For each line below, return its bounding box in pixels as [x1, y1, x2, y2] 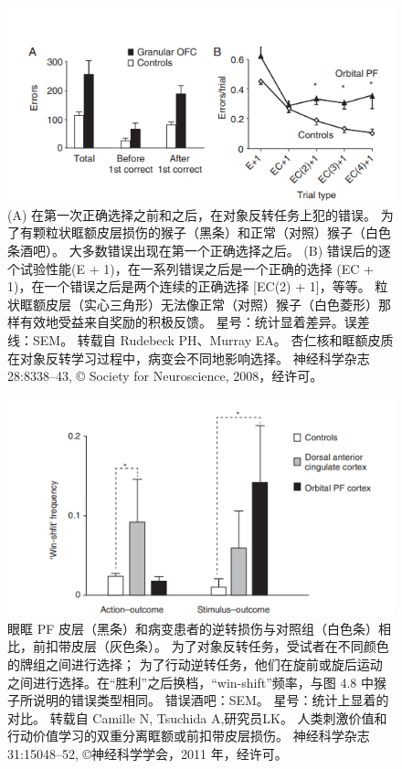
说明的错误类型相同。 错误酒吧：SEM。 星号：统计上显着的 [32, 690, 389, 710]
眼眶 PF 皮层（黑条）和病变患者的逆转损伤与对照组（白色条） [7, 618, 378, 637]
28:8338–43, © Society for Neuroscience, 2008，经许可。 [7, 366, 323, 385]
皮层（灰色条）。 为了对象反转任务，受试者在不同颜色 [70, 637, 389, 656]
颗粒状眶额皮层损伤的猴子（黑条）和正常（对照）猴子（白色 [32, 223, 391, 242]
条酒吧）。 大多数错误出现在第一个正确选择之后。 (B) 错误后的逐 [7, 240, 391, 259]
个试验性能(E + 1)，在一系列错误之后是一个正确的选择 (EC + [7, 258, 374, 278]
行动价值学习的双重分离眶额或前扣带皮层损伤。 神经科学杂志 [7, 726, 370, 745]
